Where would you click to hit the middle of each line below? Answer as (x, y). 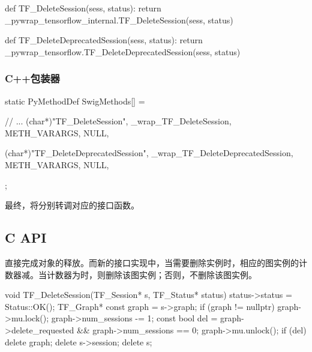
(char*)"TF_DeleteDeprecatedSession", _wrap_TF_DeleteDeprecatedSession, (149, 153)
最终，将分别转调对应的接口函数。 (72, 205)
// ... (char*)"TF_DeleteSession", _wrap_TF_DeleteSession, (118, 121)
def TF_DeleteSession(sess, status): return (83, 8)
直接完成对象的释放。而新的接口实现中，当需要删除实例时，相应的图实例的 (152, 262)
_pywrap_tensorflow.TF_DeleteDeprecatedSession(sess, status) (123, 51)
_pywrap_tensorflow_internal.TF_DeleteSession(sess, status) (119, 20)
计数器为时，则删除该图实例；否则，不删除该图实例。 (151, 274)
